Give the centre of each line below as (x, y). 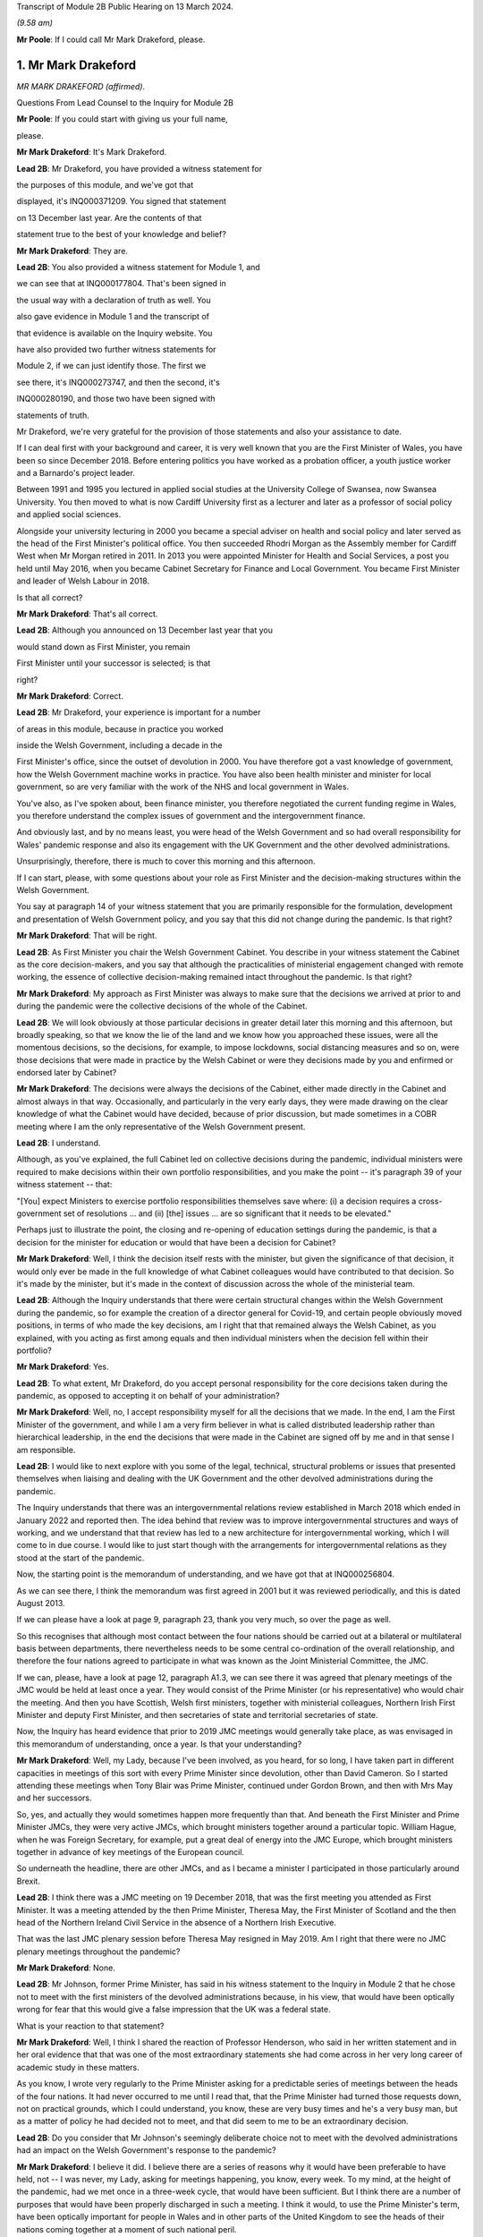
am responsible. (46, 1450)
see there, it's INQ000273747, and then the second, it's (119, 382)
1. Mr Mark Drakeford (76, 65)
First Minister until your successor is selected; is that (114, 663)
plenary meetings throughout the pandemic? (98, 1952)
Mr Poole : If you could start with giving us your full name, (122, 119)
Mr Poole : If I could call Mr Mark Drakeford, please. (111, 39)
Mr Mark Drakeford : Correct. (70, 696)
